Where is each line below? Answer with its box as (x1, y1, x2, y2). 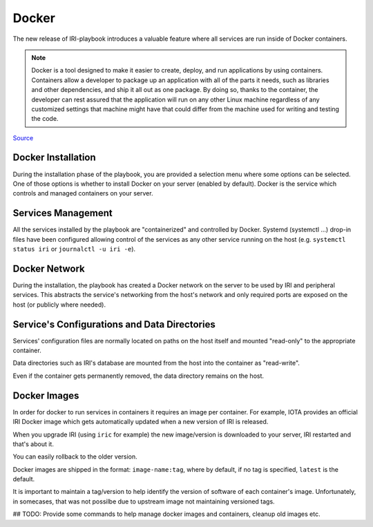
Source (12, 133, 34, 142)
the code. (31, 115, 59, 123)
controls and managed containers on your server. (12, 189, 153, 198)
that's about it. (12, 439, 55, 448)
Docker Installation (12, 152, 96, 164)
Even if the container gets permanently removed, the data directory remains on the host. (12, 372, 265, 380)
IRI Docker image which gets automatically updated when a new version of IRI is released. (12, 418, 269, 426)
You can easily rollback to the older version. (12, 452, 137, 461)
